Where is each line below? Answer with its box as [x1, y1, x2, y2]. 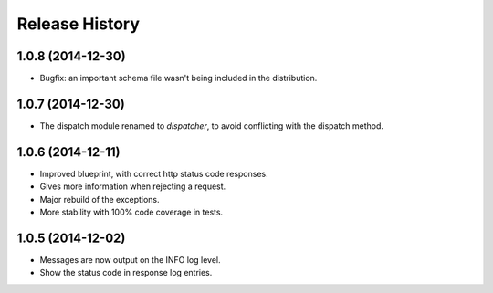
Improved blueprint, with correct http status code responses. [39, 168, 268, 179]
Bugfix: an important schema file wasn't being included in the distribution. [39, 73, 318, 84]
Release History [16, 14, 141, 34]
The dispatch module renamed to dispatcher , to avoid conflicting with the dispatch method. [39, 120, 383, 131]
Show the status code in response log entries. [39, 267, 213, 278]
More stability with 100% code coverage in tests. [39, 206, 224, 218]
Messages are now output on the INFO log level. [39, 254, 221, 265]
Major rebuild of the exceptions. [39, 194, 160, 204]
